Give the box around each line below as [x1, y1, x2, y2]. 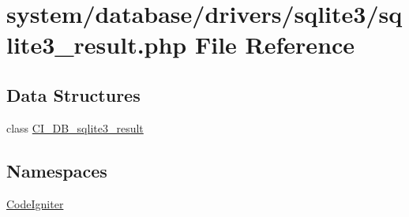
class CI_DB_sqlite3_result [6, 119, 144, 136]
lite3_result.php [6, 28, 187, 61]
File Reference [194, 28, 355, 61]
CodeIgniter [6, 195, 64, 211]
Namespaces [6, 158, 107, 182]
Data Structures [6, 82, 141, 107]
